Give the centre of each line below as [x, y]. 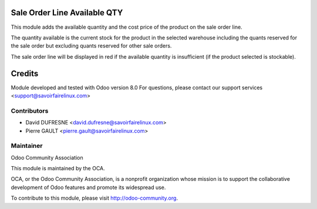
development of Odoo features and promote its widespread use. [88, 187]
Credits [25, 73]
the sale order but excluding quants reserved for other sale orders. [91, 46]
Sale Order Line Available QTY [67, 13]
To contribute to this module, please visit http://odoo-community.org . [95, 198]
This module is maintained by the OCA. [58, 168]
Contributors [30, 110]
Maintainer [27, 146]
